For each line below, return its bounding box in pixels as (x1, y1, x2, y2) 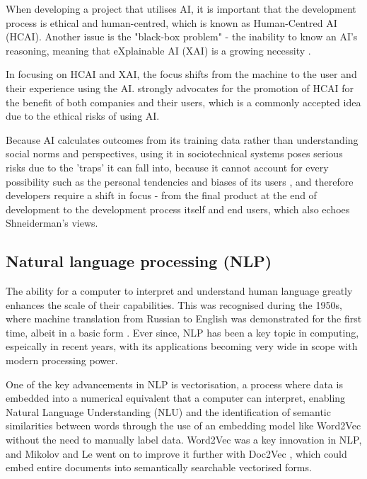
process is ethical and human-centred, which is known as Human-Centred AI (6, 15, 337, 30)
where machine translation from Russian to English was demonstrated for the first (6, 311, 362, 326)
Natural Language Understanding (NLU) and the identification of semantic (6, 404, 331, 419)
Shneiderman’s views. (6, 215, 98, 230)
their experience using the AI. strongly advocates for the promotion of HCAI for (6, 80, 354, 95)
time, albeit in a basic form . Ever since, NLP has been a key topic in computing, (6, 325, 359, 339)
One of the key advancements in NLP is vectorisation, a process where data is (6, 376, 343, 391)
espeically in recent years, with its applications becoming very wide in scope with (6, 339, 358, 354)
